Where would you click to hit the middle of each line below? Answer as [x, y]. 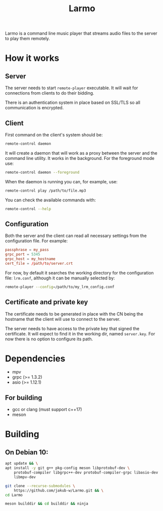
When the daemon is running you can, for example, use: [61, 181]
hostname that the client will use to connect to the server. [63, 319]
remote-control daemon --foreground [42, 172]
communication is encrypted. [34, 108]
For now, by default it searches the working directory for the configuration [79, 273]
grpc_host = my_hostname [30, 259]
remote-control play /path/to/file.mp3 [46, 191]
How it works [32, 58]
